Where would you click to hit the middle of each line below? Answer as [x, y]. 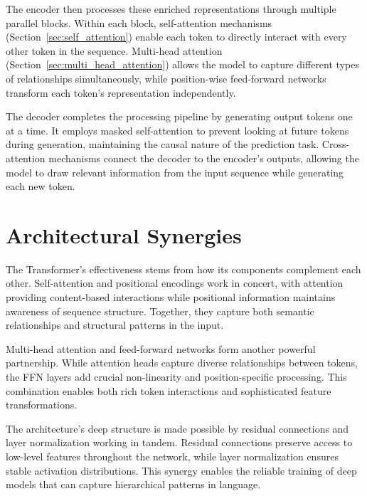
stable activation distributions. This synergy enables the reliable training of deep [181, 470]
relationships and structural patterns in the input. [115, 325]
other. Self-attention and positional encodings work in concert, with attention [175, 283]
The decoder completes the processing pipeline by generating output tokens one [179, 116]
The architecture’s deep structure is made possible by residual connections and [177, 428]
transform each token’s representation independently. [121, 92]
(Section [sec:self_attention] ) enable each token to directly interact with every [176, 37]
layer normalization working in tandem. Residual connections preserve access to [179, 442]
